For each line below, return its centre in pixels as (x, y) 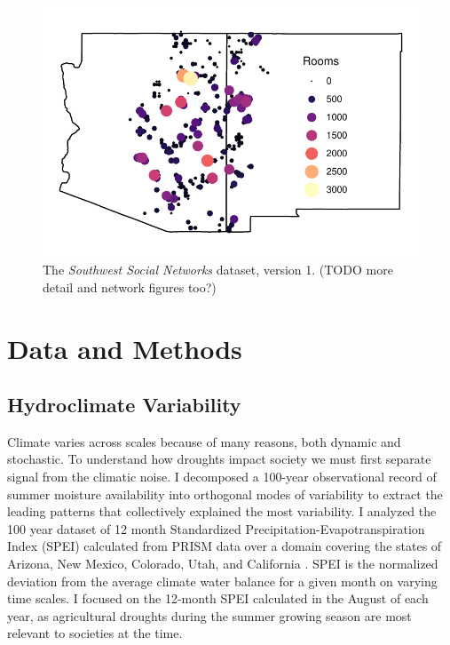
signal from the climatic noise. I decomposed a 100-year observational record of (222, 477)
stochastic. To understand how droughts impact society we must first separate (219, 459)
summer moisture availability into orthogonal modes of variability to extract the (225, 494)
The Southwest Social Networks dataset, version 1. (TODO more (218, 270)
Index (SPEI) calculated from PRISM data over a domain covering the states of (225, 546)
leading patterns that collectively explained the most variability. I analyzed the (222, 511)
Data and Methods (125, 348)
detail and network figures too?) (130, 287)
